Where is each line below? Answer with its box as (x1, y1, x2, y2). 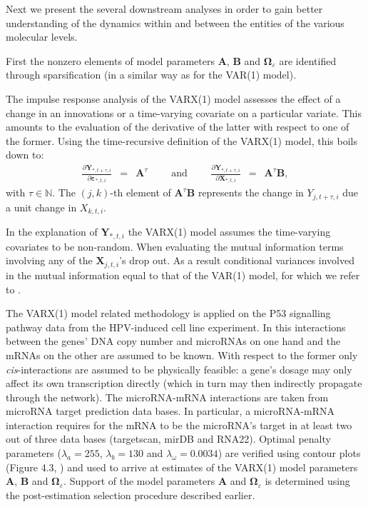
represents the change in (198, 185, 304, 200)
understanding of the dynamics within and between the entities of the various (6, 15, 344, 30)
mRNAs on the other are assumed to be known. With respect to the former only (6, 347, 358, 362)
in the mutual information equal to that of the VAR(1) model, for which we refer (6, 267, 360, 282)
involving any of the (6, 253, 93, 268)
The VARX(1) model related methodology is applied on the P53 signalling (6, 306, 331, 321)
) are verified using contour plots (218, 446, 361, 461)
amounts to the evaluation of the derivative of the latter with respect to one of (6, 119, 349, 134)
